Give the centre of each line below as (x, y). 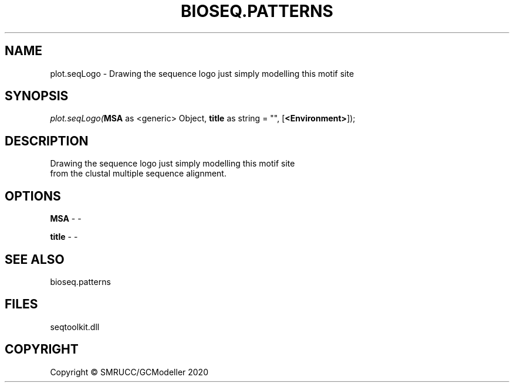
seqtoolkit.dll (75, 327)
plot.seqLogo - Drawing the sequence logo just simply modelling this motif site (202, 73)
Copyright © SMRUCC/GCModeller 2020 (129, 372)
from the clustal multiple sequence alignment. (138, 174)
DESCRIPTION (47, 141)
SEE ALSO (35, 259)
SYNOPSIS (37, 96)
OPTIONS (33, 196)
